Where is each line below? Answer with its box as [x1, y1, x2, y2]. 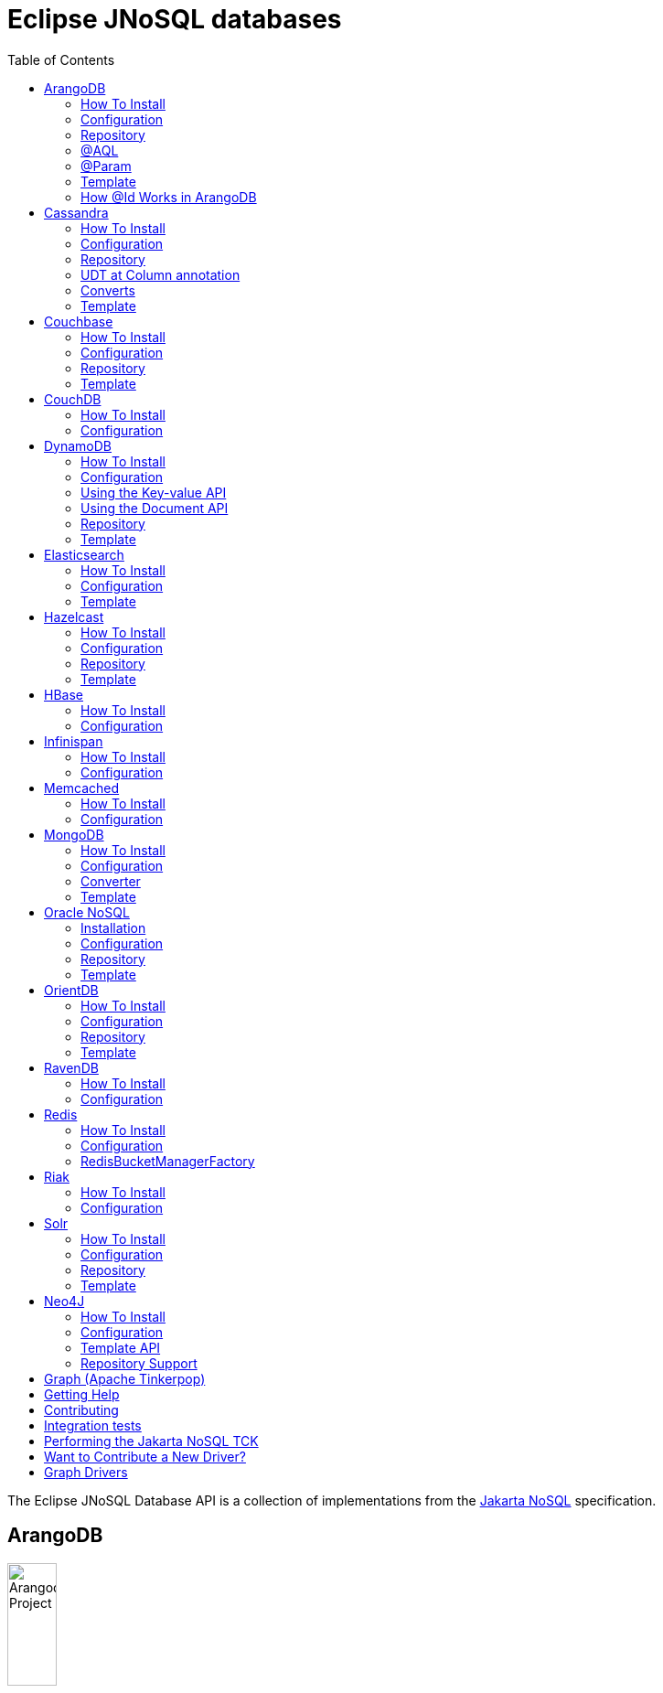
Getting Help [44, 1386, 120, 1402]
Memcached [44, 779, 120, 796]
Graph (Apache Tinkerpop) [44, 1370, 206, 1387]
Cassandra [44, 204, 109, 220]
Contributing [44, 1401, 119, 1418]
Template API [80, 1339, 161, 1355]
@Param [80, 157, 132, 174]
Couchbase [44, 313, 113, 329]
